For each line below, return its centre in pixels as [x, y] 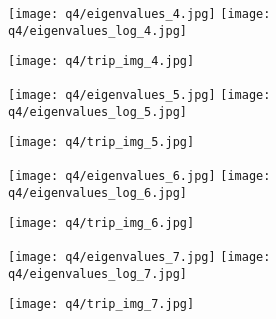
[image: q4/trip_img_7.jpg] [101, 304]
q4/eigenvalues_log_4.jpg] [97, 30]
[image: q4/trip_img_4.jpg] [101, 61]
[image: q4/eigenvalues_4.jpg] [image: [139, 14]
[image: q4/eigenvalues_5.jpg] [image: [139, 94]
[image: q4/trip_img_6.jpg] [101, 223]
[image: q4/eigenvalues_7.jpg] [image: [139, 256]
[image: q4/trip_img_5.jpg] [101, 142]
